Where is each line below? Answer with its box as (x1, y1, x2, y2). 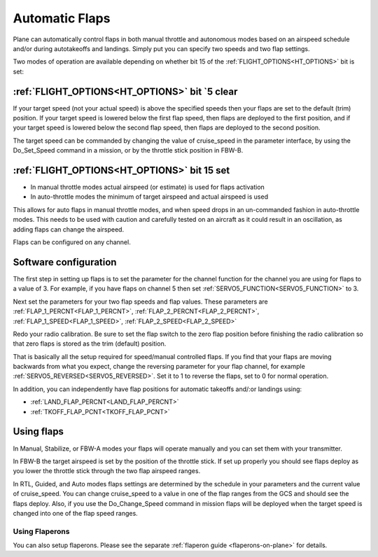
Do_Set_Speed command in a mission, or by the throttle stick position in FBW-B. (13, 146, 244, 155)
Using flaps (13, 425, 64, 437)
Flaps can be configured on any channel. (13, 238, 131, 246)
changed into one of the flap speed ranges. (13, 509, 138, 517)
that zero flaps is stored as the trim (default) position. (13, 339, 167, 348)
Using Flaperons (13, 526, 70, 536)
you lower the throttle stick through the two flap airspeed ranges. (13, 467, 201, 475)
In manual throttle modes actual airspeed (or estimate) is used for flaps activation (30, 183, 265, 192)
